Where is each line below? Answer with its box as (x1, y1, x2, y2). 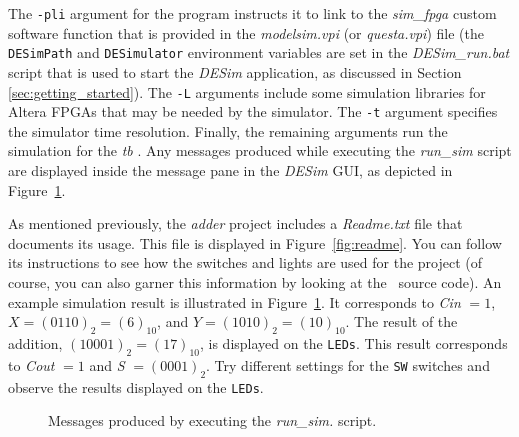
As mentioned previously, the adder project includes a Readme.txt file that (8, 213, 463, 234)
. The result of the (345, 311, 458, 332)
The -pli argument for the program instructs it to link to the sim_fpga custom (8, 3, 497, 23)
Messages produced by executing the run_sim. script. (48, 410, 377, 431)
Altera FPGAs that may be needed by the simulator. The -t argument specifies (8, 101, 498, 122)
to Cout (8, 354, 55, 375)
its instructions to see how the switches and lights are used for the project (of (8, 252, 483, 273)
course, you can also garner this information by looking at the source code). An (8, 271, 502, 292)
